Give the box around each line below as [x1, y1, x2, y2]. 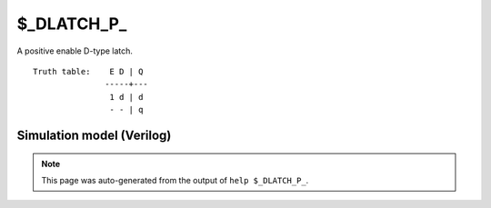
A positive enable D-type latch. [16, 45, 134, 56]
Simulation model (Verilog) [16, 127, 172, 143]
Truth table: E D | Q [33, 66, 144, 76]
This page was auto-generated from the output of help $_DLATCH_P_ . [41, 174, 309, 185]
